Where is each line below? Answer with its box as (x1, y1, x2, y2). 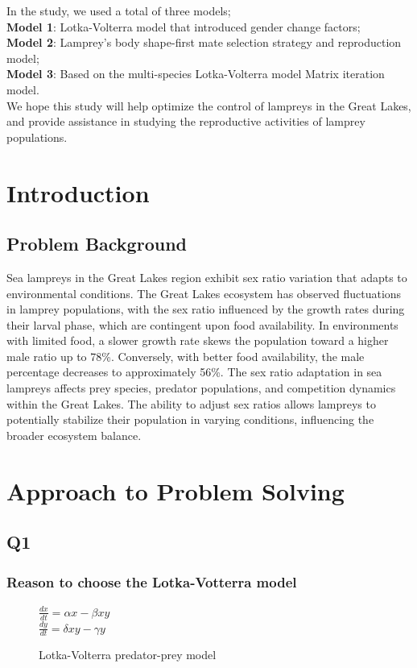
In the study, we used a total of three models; (6, 2, 231, 19)
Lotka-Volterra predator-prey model (39, 646, 217, 663)
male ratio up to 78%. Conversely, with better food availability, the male (6, 347, 365, 364)
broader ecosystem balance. (6, 426, 142, 443)
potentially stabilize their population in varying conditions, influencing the (6, 411, 374, 428)
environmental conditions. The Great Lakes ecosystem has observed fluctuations (6, 284, 402, 301)
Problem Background (6, 231, 187, 256)
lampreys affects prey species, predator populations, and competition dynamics (6, 380, 396, 396)
